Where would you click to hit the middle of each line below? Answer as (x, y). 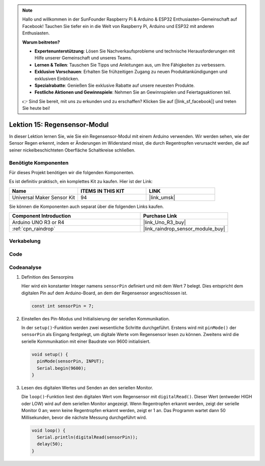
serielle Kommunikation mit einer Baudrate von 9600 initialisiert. (86, 341)
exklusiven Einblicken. (57, 78)
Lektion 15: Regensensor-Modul (59, 124)
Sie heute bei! (36, 108)
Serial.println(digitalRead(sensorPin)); (88, 437)
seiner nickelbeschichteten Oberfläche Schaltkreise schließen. (72, 150)
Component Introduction (41, 216)
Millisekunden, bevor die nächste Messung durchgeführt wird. (84, 417)
